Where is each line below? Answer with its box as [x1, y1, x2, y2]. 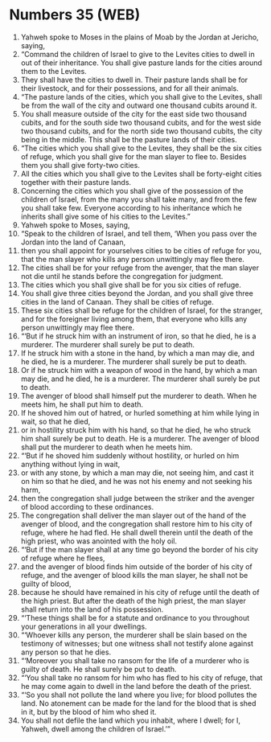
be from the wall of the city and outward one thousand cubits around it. [20, 100, 257, 110]
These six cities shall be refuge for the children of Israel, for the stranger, [20, 305, 263, 315]
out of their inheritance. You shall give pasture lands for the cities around [20, 58, 262, 68]
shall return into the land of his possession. [20, 605, 164, 614]
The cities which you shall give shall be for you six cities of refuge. [20, 280, 242, 289]
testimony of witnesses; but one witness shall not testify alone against [20, 638, 254, 648]
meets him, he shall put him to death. [20, 400, 144, 409]
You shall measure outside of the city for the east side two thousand [20, 109, 248, 118]
